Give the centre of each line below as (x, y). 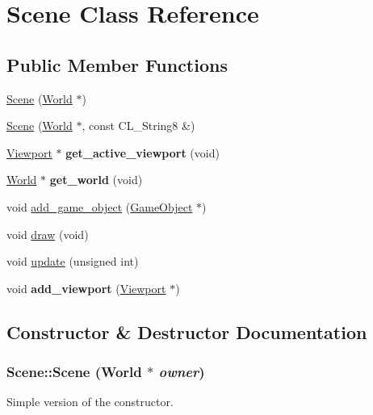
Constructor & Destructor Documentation (187, 331)
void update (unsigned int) (73, 261)
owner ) (182, 372)
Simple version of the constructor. (90, 402)
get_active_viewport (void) (142, 152)
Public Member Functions (117, 64)
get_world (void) (96, 180)
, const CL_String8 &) (138, 126)
